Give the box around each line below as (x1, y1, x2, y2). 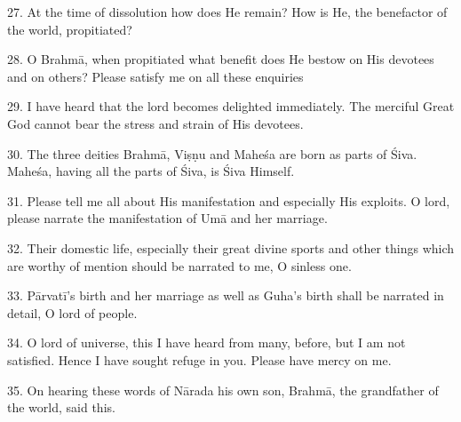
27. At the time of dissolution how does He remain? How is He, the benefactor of (7, 3, 448, 20)
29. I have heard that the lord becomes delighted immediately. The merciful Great (7, 97, 455, 115)
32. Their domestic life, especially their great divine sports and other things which (7, 238, 455, 257)
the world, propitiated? (7, 20, 132, 38)
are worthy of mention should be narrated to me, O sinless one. (7, 256, 352, 275)
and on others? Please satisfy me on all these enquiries (7, 67, 304, 85)
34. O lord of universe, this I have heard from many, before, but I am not (7, 333, 406, 352)
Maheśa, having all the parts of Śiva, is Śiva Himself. (7, 162, 295, 180)
